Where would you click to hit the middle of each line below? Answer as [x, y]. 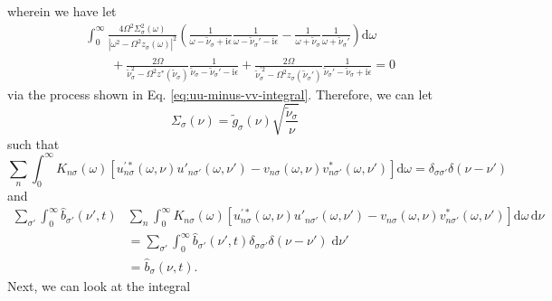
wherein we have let [62, 11]
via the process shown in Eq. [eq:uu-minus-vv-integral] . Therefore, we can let [220, 94]
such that [33, 143]
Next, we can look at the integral [99, 285]
